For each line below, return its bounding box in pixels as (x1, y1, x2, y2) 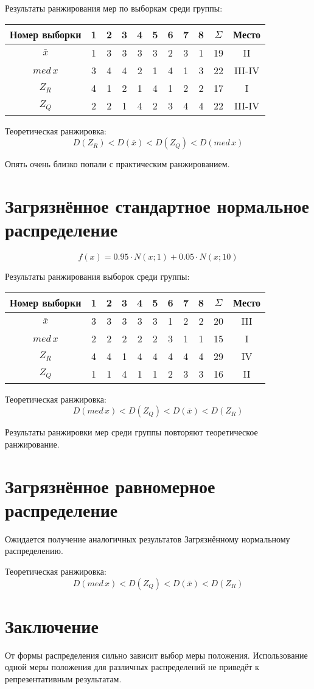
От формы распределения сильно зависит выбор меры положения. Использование (5, 648, 308, 661)
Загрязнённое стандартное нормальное (5, 193, 309, 218)
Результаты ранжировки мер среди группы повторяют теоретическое (5, 426, 258, 438)
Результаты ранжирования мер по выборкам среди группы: (5, 2, 223, 14)
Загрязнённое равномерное (5, 473, 215, 498)
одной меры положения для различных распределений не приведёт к (5, 660, 259, 673)
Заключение (5, 613, 99, 638)
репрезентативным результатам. (5, 672, 122, 685)
